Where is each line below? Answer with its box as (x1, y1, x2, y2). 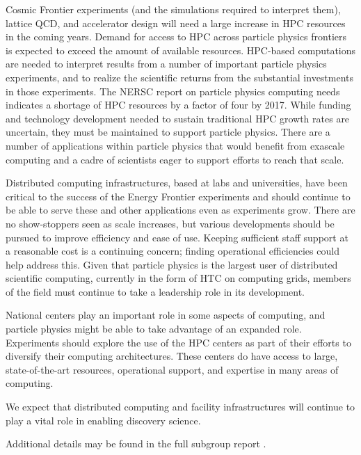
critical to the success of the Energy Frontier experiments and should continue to (6, 189, 351, 203)
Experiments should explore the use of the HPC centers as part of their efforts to (6, 335, 351, 349)
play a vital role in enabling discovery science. (6, 413, 201, 427)
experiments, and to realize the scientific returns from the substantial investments (6, 70, 354, 84)
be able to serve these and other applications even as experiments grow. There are (6, 202, 355, 217)
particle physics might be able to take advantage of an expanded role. (6, 321, 302, 336)
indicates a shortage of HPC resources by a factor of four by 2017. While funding (6, 97, 351, 112)
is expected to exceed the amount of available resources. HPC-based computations (6, 42, 356, 57)
